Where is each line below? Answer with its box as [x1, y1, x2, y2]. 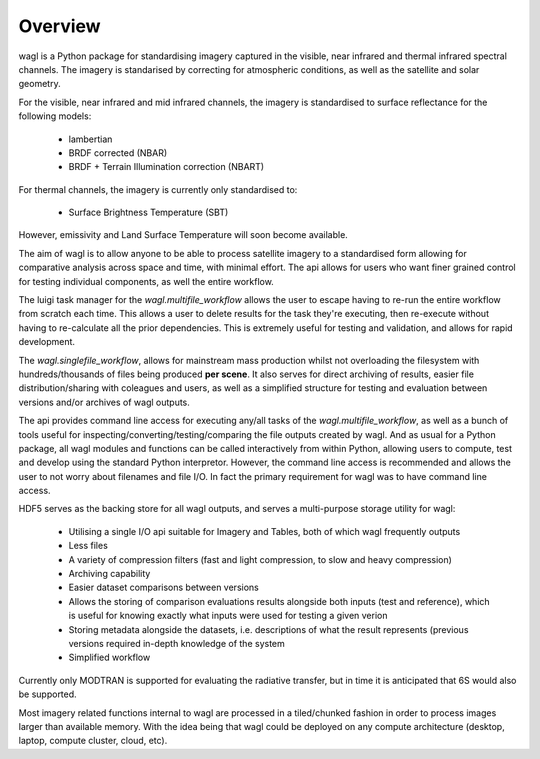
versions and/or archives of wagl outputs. [18, 396, 190, 408]
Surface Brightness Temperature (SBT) [68, 206, 229, 219]
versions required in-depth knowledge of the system [68, 638, 285, 649]
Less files [68, 540, 109, 552]
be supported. [18, 688, 77, 700]
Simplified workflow [68, 651, 151, 664]
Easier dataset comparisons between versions [68, 581, 259, 594]
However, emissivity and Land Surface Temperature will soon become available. [18, 229, 349, 241]
